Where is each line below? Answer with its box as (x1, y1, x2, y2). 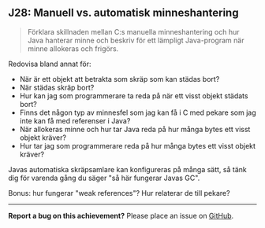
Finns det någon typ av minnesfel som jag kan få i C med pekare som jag (19, 108, 256, 117)
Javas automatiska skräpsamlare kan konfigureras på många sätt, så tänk (8, 164, 247, 174)
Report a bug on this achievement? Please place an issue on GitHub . (8, 211, 234, 220)
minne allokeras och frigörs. (27, 43, 119, 53)
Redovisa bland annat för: (8, 59, 91, 68)
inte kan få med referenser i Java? (19, 116, 131, 125)
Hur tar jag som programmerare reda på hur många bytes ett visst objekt (19, 141, 256, 150)
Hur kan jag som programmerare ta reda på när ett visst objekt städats (19, 90, 248, 101)
